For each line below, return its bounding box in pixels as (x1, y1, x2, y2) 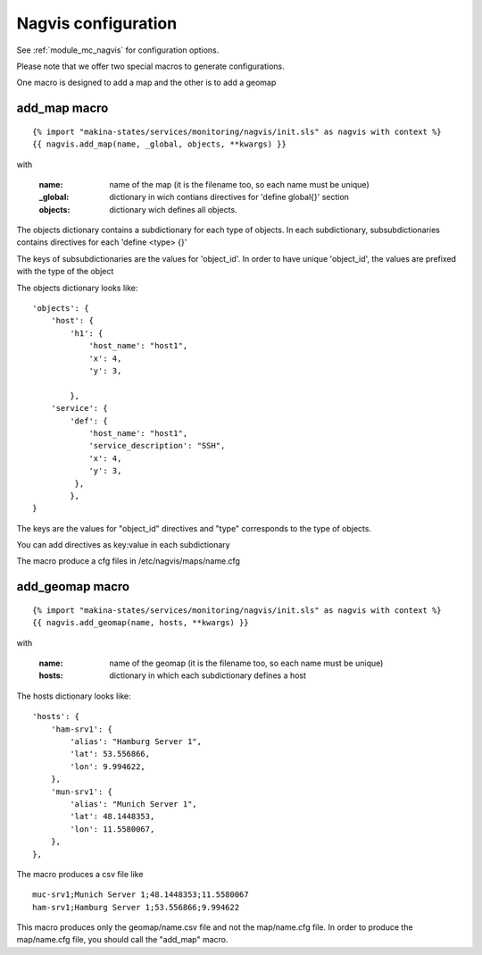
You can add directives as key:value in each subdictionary (16, 540, 231, 550)
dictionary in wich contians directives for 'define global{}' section (109, 192, 350, 203)
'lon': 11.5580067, (70, 824, 155, 834)
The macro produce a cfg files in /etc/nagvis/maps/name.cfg (16, 556, 241, 566)
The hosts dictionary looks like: (16, 691, 131, 701)
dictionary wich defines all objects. (109, 204, 237, 214)
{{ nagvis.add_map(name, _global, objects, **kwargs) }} (32, 139, 287, 149)
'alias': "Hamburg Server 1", (70, 736, 203, 746)
